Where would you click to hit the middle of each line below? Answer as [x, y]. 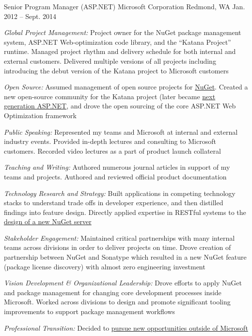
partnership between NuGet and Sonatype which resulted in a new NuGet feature [125, 257]
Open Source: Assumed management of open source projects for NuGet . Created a [126, 87]
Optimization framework [40, 115]
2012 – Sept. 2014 [30, 16]
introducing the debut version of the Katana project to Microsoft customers [116, 70]
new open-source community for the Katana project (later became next [110, 96]
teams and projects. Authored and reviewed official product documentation [115, 176]
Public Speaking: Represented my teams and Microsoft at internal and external [121, 132]
